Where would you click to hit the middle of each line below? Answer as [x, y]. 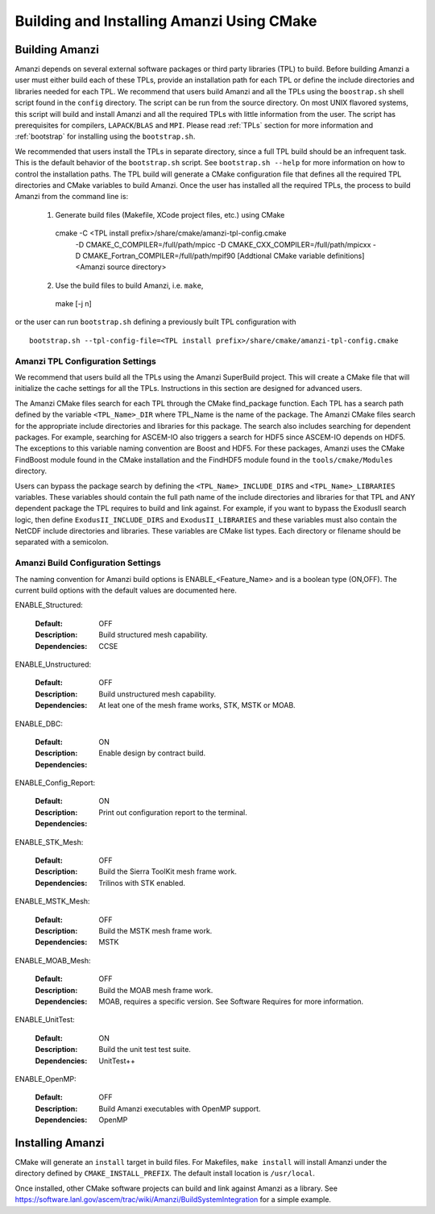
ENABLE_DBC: [39, 723]
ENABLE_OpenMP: [46, 1079]
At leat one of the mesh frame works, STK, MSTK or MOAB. [197, 705]
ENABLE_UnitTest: [45, 1020]
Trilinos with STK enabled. [142, 883]
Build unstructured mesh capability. [157, 694]
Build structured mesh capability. [153, 635]
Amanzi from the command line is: [72, 197]
